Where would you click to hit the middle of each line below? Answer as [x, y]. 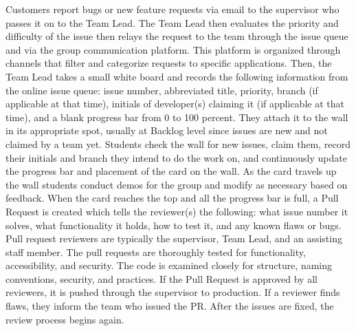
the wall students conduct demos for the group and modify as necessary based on [177, 184]
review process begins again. [65, 319]
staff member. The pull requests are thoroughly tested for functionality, [156, 252]
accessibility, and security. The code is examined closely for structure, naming [169, 265]
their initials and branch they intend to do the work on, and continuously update [176, 157]
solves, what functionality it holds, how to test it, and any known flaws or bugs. [174, 225]
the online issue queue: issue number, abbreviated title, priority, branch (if [162, 90]
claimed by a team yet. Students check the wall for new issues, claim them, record [178, 143]
